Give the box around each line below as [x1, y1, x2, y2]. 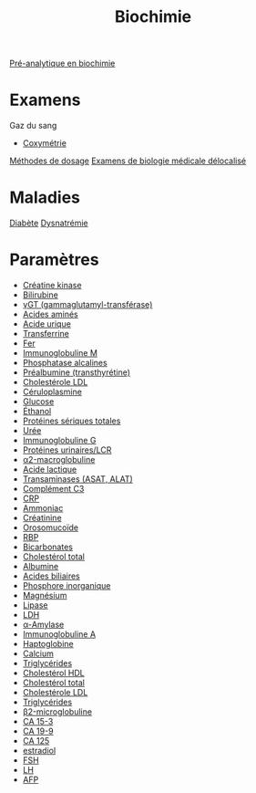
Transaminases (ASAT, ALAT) [22, 474, 134, 485]
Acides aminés [22, 308, 79, 319]
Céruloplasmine [22, 386, 82, 397]
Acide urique [22, 318, 71, 329]
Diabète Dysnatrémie [9, 217, 88, 229]
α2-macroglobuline [22, 454, 96, 464]
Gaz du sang [9, 120, 57, 131]
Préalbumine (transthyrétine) [22, 367, 130, 378]
